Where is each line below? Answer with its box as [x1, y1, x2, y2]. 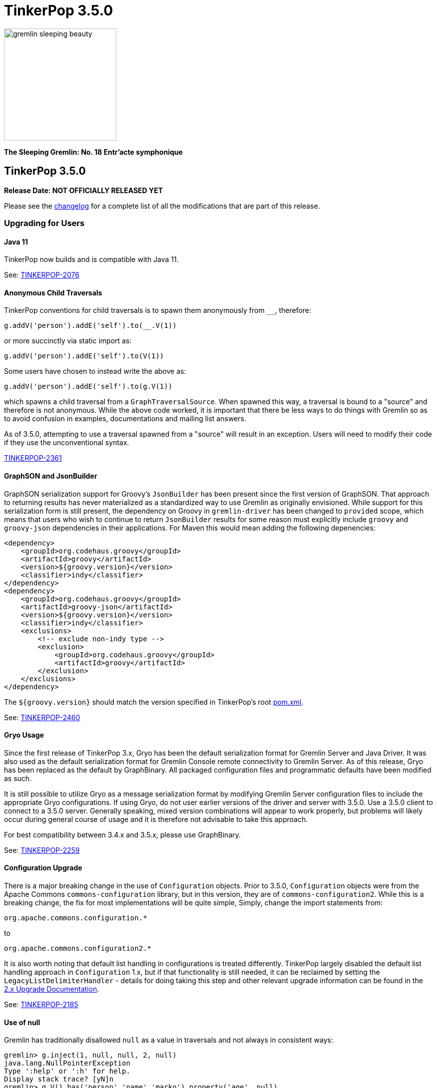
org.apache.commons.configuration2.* [4, 944, 152, 953]
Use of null [4, 1018, 40, 1027]
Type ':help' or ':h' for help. [4, 1067, 130, 1076]
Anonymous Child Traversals [4, 288, 102, 297]
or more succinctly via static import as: [4, 336, 132, 345]
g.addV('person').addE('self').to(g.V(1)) [4, 382, 173, 391]
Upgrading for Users [4, 218, 85, 228]
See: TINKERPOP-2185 [4, 1000, 78, 1009]
